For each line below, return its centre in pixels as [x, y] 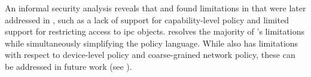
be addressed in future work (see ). [68, 66]
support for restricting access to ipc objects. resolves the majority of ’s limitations [155, 31]
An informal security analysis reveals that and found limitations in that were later [155, 8]
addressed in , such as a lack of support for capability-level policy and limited [147, 19]
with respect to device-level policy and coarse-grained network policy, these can [150, 55]
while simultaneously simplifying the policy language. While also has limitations [152, 43]
